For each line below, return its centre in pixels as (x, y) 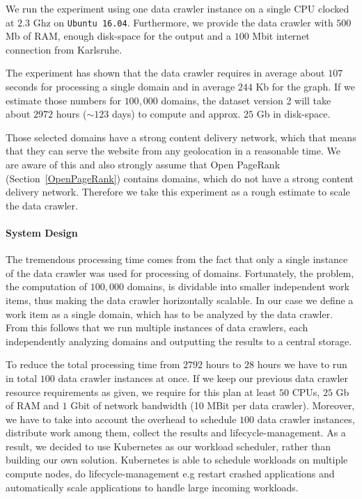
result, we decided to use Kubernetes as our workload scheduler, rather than (168, 446)
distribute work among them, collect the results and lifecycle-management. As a (176, 433)
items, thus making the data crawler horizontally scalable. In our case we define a (180, 300)
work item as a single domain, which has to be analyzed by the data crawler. (170, 314)
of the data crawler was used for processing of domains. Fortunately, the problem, (180, 272)
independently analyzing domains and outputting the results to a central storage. (179, 341)
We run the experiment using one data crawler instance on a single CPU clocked (178, 8)
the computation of (47, 286)
